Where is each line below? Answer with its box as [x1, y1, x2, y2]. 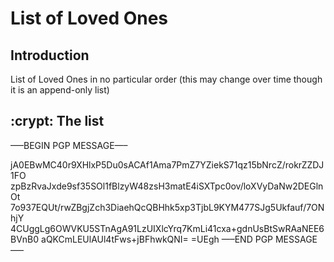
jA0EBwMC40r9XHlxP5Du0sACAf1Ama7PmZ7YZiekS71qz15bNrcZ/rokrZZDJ [10, 158, 325, 171]
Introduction [10, 47, 90, 64]
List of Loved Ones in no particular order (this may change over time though [10, 73, 323, 85]
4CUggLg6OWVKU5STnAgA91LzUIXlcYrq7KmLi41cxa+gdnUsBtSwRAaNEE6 [10, 222, 325, 234]
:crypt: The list [10, 113, 105, 130]
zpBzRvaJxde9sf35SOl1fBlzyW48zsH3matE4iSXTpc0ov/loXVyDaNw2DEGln [10, 180, 324, 192]
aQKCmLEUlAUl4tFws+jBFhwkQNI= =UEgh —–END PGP [41, 233, 274, 245]
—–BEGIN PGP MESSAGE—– [10, 139, 128, 151]
